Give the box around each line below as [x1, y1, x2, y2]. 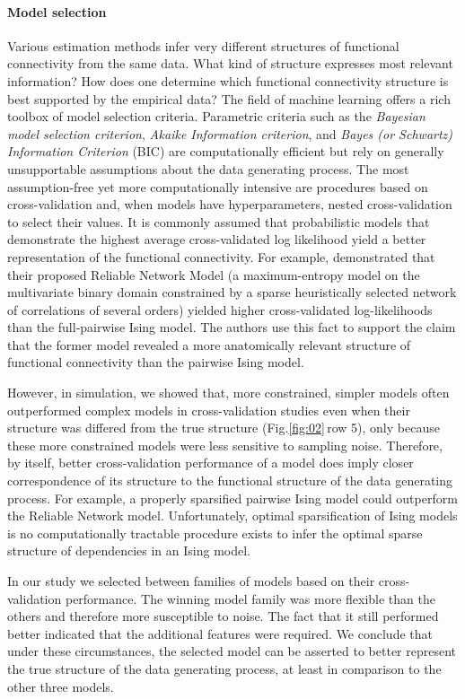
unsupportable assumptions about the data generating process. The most [7, 159, 409, 178]
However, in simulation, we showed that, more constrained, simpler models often [7, 383, 450, 402]
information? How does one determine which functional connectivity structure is [7, 71, 449, 90]
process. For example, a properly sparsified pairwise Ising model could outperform [7, 488, 458, 507]
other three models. [7, 677, 114, 695]
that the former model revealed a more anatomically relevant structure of [7, 335, 411, 354]
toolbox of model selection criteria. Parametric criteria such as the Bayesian [7, 107, 426, 126]
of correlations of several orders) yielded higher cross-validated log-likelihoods [7, 300, 433, 319]
